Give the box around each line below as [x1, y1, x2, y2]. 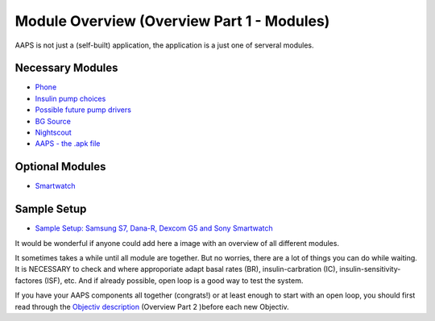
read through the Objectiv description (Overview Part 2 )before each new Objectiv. [14, 302, 289, 311]
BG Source [35, 116, 72, 126]
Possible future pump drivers [35, 105, 132, 115]
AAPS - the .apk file [35, 139, 101, 148]
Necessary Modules [14, 61, 118, 75]
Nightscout [35, 127, 72, 137]
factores [14, 275, 43, 286]
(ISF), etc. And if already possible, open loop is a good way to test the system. [44, 275, 304, 286]
